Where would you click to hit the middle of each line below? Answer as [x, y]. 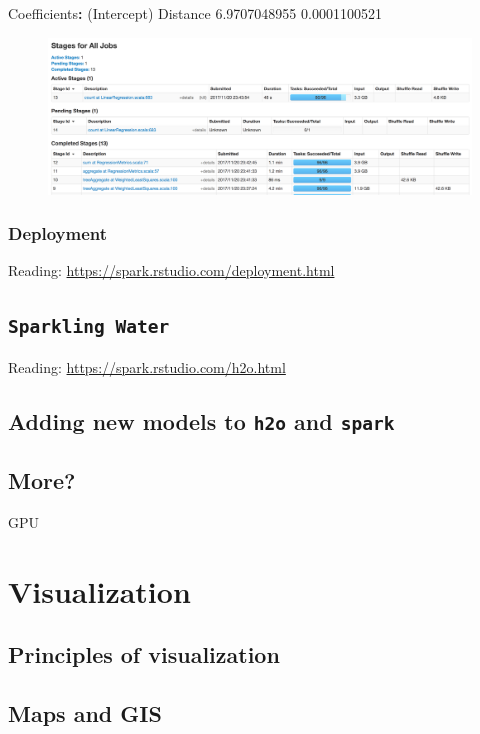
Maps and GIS [85, 713]
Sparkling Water [89, 327]
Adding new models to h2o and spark [201, 420]
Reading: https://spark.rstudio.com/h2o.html [147, 366]
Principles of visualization [144, 654]
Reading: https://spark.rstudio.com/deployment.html [171, 270]
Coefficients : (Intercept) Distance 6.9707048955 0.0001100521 [195, 13]
